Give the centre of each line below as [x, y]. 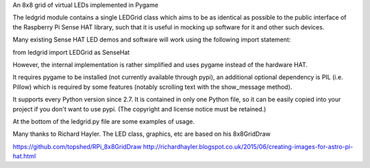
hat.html [24, 156]
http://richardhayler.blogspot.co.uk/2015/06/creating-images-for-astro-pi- [248, 146]
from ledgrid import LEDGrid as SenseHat [71, 52]
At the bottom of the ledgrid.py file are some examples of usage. [104, 121]
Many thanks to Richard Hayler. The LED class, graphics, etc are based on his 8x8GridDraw [141, 134]
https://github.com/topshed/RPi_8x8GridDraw [77, 146]
